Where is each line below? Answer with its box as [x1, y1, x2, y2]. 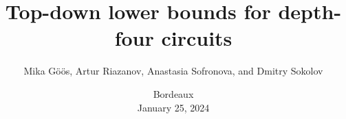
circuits [161, 24, 233, 52]
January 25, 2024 [137, 100, 210, 114]
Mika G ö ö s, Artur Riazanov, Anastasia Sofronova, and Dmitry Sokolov [23, 64, 323, 78]
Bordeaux [153, 86, 194, 101]
